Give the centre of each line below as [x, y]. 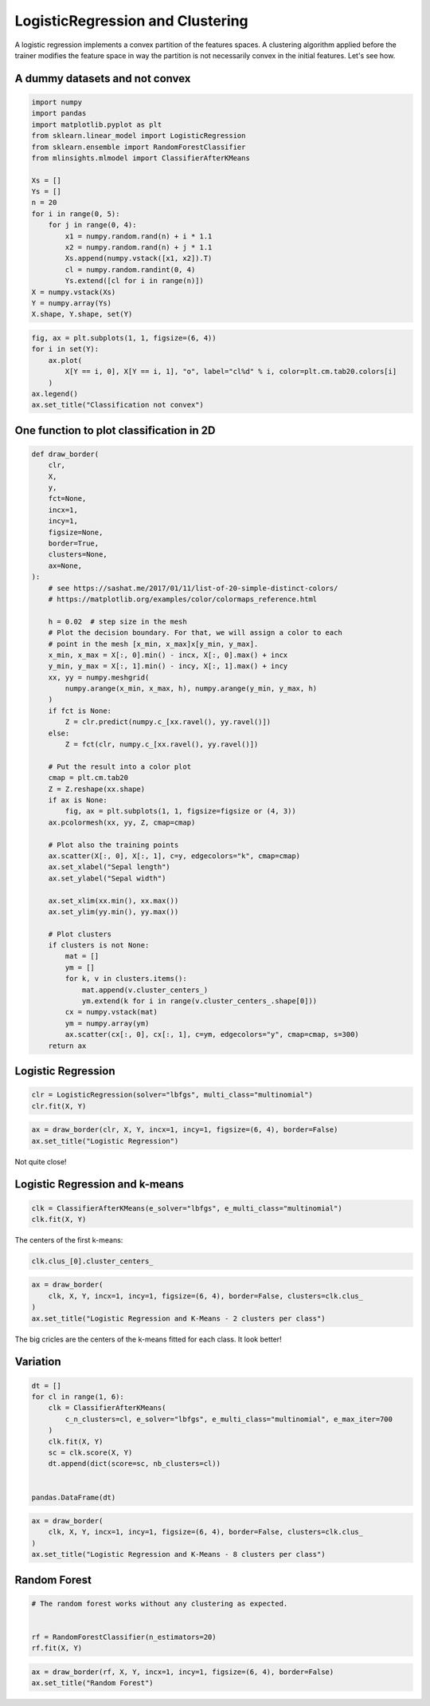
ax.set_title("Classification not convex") [118, 405]
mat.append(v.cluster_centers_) [145, 990]
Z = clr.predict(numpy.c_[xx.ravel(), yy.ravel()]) [168, 722]
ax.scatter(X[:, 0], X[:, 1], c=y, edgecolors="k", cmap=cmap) [174, 856]
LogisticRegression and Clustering [131, 21]
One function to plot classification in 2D [115, 430]
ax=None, [65, 565]
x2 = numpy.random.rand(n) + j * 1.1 [139, 248]
